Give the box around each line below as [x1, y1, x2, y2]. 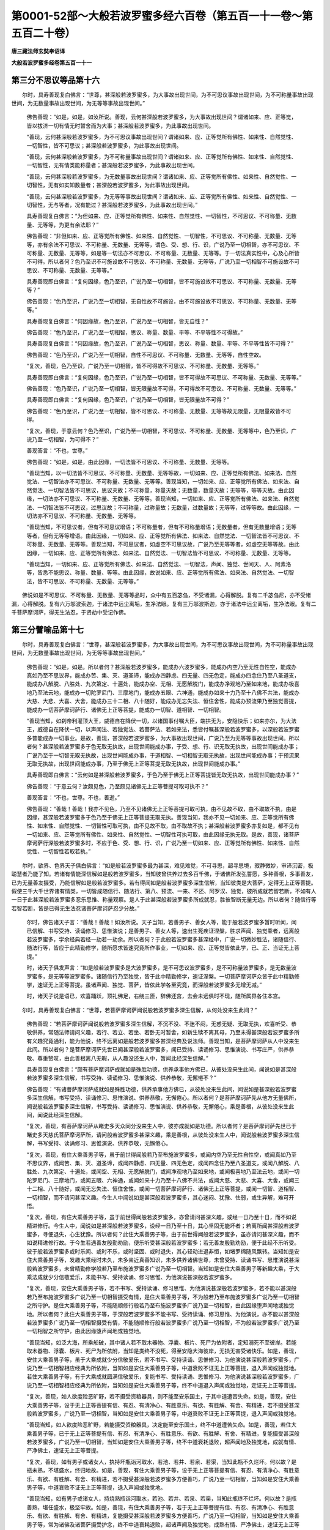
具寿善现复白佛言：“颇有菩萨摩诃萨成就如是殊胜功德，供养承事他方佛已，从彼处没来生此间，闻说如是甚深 [26, 1065, 291, 1073]
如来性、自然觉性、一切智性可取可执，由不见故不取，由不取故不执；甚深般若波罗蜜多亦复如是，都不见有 [37, 822, 299, 829]
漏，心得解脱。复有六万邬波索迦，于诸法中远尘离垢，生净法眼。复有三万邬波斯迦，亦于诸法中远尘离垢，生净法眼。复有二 [11, 600, 317, 607]
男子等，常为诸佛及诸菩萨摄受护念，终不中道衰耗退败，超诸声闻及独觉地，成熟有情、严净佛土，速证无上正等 [26, 1521, 299, 1528]
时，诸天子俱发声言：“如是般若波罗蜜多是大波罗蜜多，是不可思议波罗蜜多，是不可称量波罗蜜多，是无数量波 [26, 964, 297, 971]
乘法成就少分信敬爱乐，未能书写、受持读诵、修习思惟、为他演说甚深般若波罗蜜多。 [26, 1274, 235, 1281]
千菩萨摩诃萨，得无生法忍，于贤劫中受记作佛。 [11, 608, 130, 616]
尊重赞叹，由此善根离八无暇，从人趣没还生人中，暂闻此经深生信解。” [37, 1054, 209, 1062]
